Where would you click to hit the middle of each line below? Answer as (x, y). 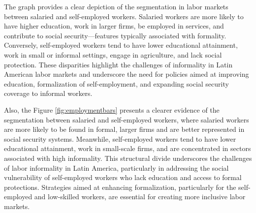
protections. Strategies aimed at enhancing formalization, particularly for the (120, 187)
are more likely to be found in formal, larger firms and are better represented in (124, 129)
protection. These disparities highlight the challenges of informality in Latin (118, 64)
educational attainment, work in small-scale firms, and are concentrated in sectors (128, 148)
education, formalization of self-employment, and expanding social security (116, 83)
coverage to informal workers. (48, 93)
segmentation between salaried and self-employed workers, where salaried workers (127, 119)
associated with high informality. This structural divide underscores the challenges (128, 158)
